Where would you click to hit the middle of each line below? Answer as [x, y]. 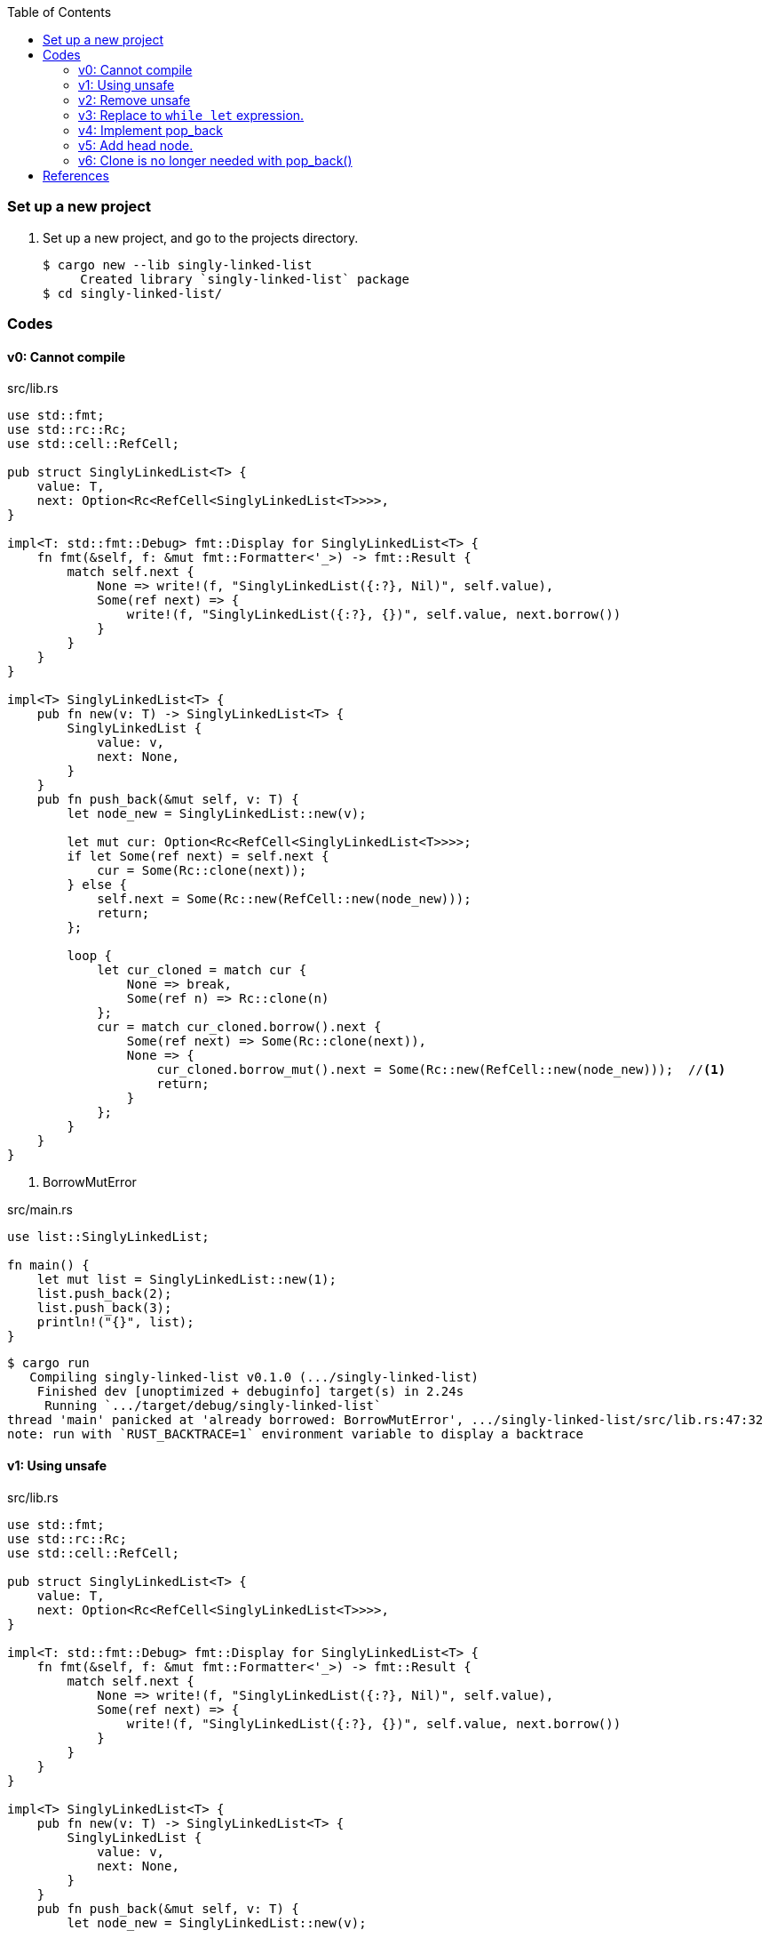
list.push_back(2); [104, 1294]
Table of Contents [59, 12]
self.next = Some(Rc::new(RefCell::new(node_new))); [284, 899]
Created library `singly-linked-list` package [245, 279]
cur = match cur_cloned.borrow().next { [239, 1027]
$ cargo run [48, 1363]
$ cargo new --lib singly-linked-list [178, 264]
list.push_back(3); [104, 1308]
